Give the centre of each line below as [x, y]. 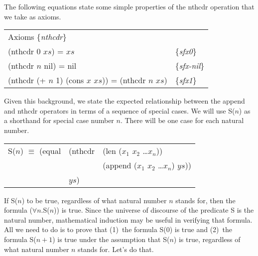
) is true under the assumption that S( [111, 239]
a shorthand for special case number [59, 120]
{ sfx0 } [186, 51]
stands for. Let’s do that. [116, 249]
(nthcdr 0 [24, 51]
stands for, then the [205, 200]
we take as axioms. [33, 16]
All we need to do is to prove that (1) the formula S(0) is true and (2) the [118, 229]
